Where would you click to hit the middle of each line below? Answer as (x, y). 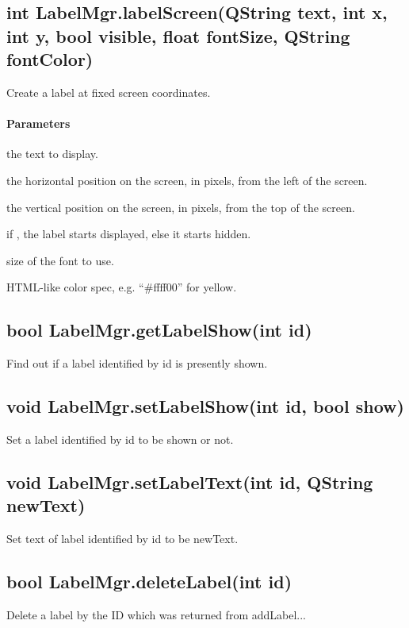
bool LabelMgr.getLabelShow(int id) (159, 330)
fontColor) (50, 59)
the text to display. (52, 154)
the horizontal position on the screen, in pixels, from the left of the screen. (187, 180)
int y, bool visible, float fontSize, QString (178, 35)
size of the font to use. (60, 260)
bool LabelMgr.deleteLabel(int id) (149, 582)
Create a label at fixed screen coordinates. (109, 92)
